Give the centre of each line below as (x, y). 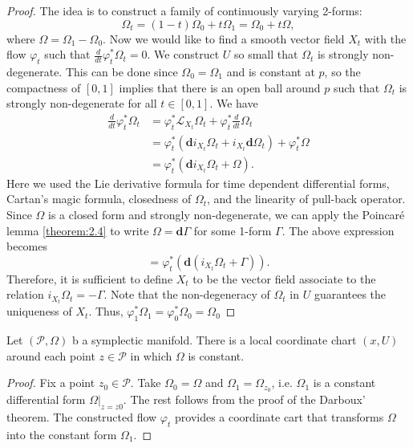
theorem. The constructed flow (82, 417)
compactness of (44, 87)
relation (25, 294)
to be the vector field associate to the (284, 278)
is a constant (344, 383)
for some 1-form (233, 230)
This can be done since (121, 71)
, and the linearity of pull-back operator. (306, 199)
